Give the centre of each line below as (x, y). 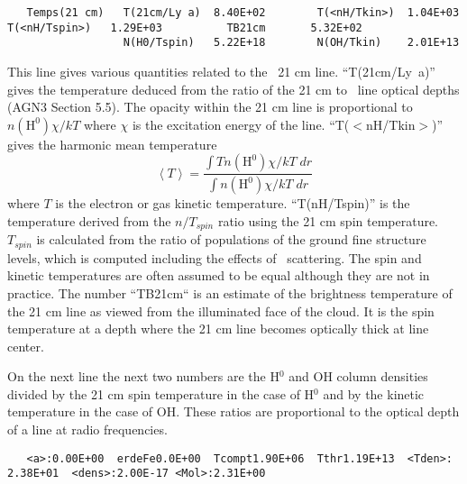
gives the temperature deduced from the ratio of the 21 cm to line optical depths (233, 89)
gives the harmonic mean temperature (112, 144)
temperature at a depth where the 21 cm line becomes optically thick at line (218, 329)
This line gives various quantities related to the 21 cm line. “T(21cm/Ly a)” (221, 71)
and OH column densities (358, 376)
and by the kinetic (374, 393)
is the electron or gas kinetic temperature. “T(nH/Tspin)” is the (233, 203)
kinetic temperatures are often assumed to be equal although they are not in (219, 275)
